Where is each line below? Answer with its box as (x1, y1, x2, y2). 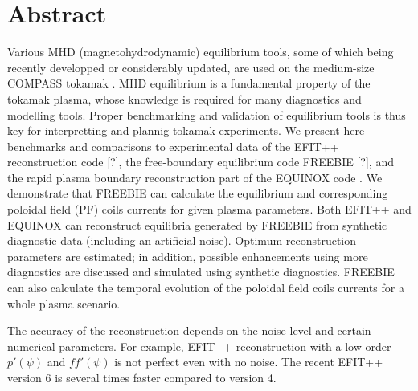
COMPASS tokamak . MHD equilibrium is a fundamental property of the (7, 75, 371, 92)
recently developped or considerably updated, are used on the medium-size (7, 59, 375, 75)
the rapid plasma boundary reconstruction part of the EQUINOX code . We (7, 169, 383, 185)
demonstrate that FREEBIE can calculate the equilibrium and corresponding (7, 185, 388, 202)
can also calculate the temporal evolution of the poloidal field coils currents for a (7, 279, 404, 296)
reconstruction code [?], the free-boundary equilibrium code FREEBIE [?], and (7, 153, 394, 170)
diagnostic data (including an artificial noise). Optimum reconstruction (7, 232, 357, 249)
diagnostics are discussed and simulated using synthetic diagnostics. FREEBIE (7, 263, 395, 280)
